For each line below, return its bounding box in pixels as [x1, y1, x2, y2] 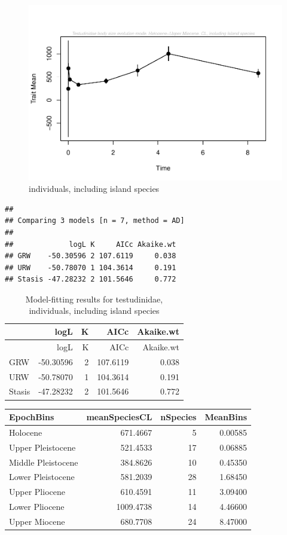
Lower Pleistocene [9, 470, 75, 483]
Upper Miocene [9, 515, 65, 527]
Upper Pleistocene [9, 441, 76, 453]
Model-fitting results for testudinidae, [25, 292, 163, 305]
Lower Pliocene [9, 500, 65, 513]
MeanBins [204, 411, 248, 423]
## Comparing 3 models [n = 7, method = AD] [5, 216, 185, 225]
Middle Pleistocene [9, 455, 78, 468]
